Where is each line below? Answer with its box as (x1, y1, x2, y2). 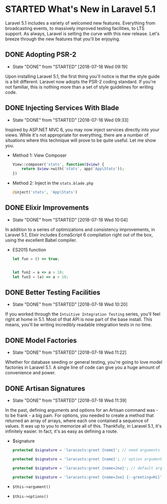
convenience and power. (5, 370, 56, 376)
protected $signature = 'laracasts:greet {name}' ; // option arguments (12, 457, 165, 462)
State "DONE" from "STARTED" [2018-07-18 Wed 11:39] (12, 397, 127, 403)
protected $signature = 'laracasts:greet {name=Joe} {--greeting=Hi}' (12, 475, 163, 480)
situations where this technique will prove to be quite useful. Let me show (5, 137, 156, 143)
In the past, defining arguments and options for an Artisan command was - (5, 407, 159, 413)
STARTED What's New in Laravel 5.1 (5, 3, 156, 15)
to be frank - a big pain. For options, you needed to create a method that (5, 412, 154, 418)
